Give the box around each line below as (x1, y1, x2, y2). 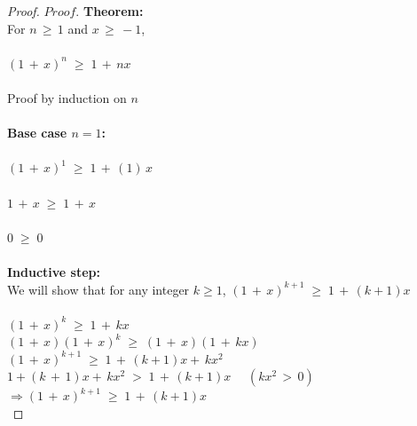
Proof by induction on (7, 88, 127, 106)
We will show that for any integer (7, 280, 190, 298)
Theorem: (83, 2, 144, 20)
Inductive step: (7, 262, 101, 280)
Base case (7, 123, 67, 142)
